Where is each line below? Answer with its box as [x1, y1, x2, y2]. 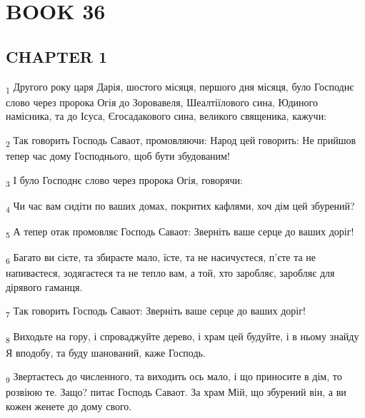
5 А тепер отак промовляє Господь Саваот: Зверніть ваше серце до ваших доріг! [6, 223, 354, 240]
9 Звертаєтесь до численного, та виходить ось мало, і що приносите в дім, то [6, 369, 342, 385]
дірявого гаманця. [6, 279, 83, 294]
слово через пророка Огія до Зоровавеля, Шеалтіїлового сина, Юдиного [6, 94, 318, 109]
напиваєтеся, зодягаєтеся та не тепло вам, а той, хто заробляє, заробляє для [6, 265, 335, 280]
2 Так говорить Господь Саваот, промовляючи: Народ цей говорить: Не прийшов [6, 132, 356, 149]
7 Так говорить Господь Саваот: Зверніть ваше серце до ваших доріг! [6, 303, 306, 320]
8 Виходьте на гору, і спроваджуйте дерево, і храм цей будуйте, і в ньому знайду [6, 329, 359, 346]
